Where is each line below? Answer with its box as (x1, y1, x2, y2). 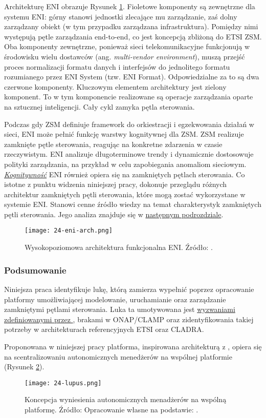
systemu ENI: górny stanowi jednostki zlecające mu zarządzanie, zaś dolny (4, 11, 237, 22)
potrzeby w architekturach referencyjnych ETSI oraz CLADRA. (4, 324, 204, 335)
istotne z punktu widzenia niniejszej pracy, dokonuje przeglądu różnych (4, 179, 227, 190)
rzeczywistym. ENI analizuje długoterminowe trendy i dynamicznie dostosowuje (4, 149, 254, 159)
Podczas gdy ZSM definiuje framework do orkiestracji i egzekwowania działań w (4, 118, 254, 129)
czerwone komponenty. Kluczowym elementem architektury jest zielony (4, 81, 227, 92)
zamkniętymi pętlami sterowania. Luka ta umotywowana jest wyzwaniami (4, 304, 235, 315)
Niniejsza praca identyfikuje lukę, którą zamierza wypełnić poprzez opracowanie (4, 283, 254, 294)
